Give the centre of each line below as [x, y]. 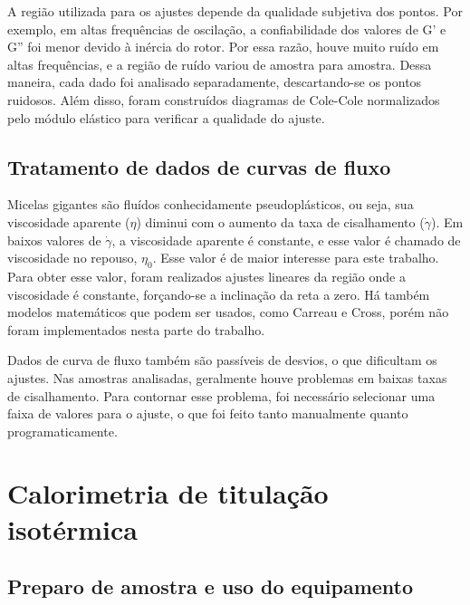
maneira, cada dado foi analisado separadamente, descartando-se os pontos [215, 82]
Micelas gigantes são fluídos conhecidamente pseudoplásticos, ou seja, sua [211, 204]
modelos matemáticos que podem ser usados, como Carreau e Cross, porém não [228, 312]
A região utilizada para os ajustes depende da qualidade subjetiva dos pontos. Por [235, 11]
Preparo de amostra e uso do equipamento [211, 586]
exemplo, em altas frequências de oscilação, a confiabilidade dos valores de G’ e [227, 29]
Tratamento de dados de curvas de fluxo [199, 166]
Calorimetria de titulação [168, 493]
